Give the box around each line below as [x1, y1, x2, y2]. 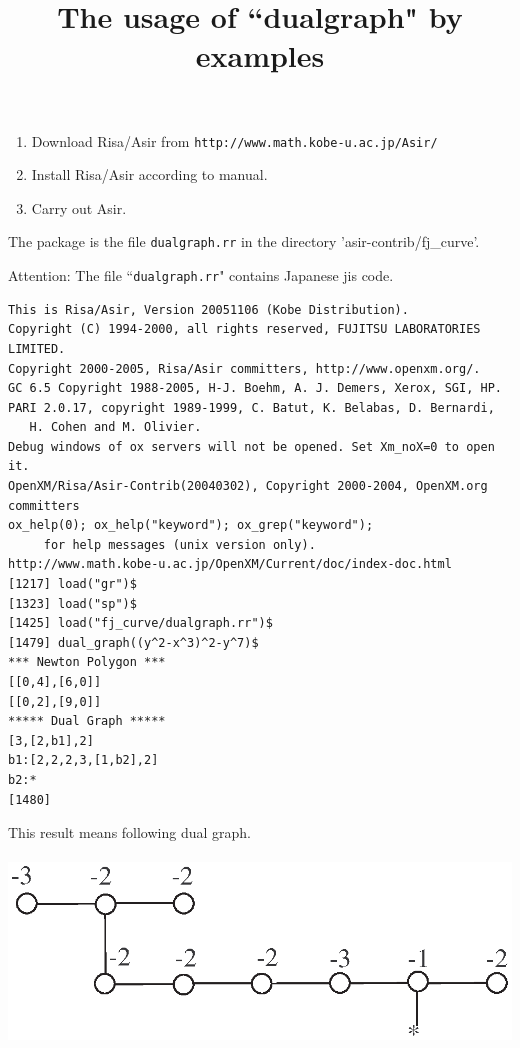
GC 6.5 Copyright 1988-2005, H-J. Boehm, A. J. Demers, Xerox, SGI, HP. [8, 381, 502, 396]
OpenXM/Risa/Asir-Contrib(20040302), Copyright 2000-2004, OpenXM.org [8, 479, 488, 494]
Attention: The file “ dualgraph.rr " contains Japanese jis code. [8, 265, 394, 286]
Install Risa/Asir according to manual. [31, 164, 268, 185]
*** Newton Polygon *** [8, 655, 166, 670]
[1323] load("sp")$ [8, 596, 137, 611]
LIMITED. [8, 341, 66, 356]
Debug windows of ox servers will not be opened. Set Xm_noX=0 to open [8, 439, 495, 454]
